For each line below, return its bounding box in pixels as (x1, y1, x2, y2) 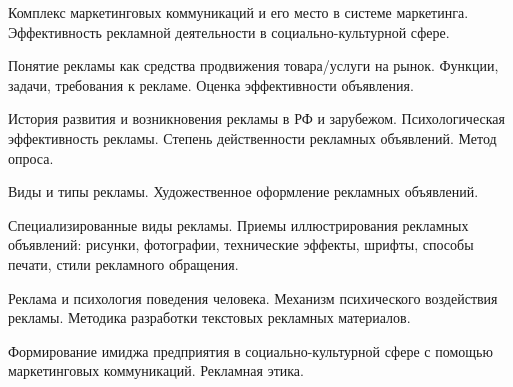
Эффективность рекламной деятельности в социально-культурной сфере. (8, 21, 450, 42)
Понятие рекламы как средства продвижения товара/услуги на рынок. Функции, (8, 55, 499, 76)
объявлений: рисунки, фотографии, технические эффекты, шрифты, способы (8, 234, 474, 255)
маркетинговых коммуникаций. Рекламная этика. (8, 360, 304, 381)
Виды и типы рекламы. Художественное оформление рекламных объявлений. (8, 181, 479, 202)
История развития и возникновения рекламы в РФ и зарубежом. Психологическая (8, 108, 505, 129)
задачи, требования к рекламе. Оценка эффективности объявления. (8, 74, 414, 95)
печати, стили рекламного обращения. (8, 253, 239, 274)
